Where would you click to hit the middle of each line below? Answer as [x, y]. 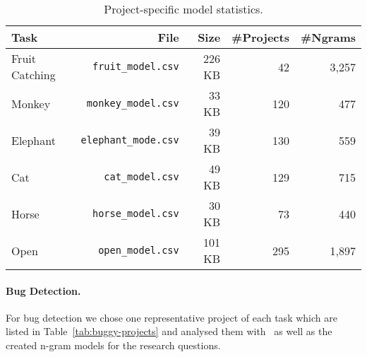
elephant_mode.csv [130, 140]
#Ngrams [328, 37]
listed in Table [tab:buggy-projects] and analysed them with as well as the [169, 331]
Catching [34, 75]
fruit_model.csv [136, 66]
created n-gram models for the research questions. [113, 345]
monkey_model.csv [133, 103]
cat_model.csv [142, 177]
